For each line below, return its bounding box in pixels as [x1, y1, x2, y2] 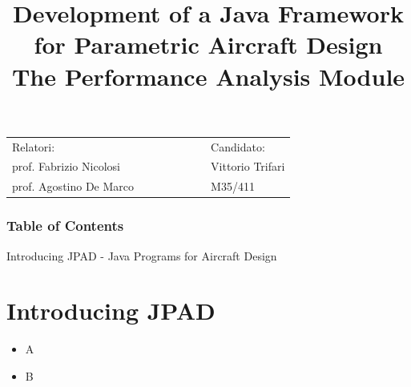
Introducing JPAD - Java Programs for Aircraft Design [6, 247, 277, 264]
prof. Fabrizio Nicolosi [12, 158, 120, 175]
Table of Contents [6, 216, 124, 236]
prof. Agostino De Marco [12, 178, 135, 195]
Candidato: [211, 138, 265, 155]
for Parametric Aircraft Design [34, 28, 383, 61]
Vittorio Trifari [211, 158, 285, 175]
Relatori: [12, 138, 55, 155]
